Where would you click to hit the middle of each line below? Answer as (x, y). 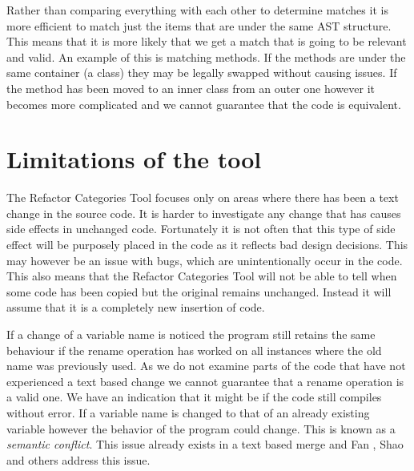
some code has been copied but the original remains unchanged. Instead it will (199, 291)
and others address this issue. (78, 459)
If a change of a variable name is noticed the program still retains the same (191, 334)
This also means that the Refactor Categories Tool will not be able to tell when (202, 276)
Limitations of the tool (134, 159)
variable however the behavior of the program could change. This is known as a (201, 428)
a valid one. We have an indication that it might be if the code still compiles (194, 397)
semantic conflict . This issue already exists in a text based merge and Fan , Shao (205, 444)
